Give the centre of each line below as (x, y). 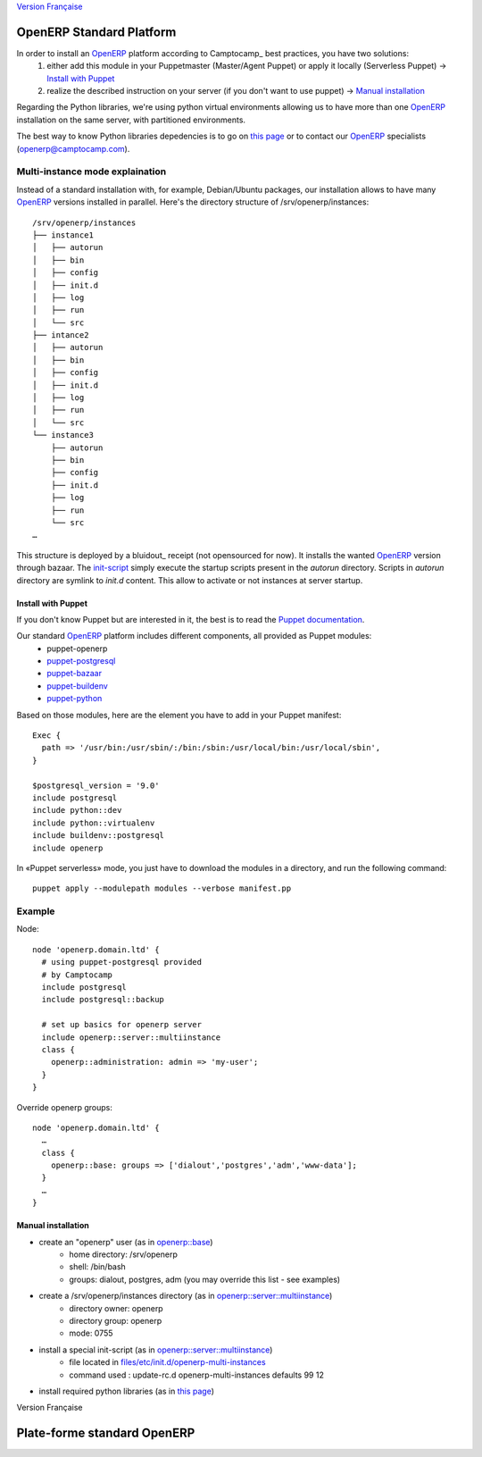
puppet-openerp (77, 649)
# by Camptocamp (77, 975)
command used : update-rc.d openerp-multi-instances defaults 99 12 (197, 1375)
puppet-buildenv (78, 686)
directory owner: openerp (116, 1308)
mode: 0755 (91, 1333)
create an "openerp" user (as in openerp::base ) (126, 1242)
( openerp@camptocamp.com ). (73, 148)
